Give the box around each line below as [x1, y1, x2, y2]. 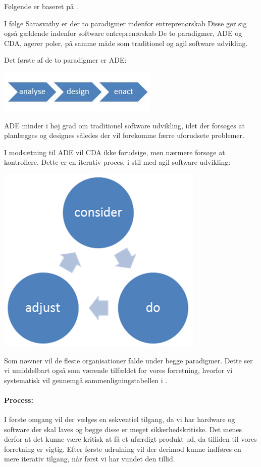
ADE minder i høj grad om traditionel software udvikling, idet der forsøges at [4, 120, 245, 130]
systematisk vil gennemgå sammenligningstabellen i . [4, 375, 168, 385]
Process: [4, 394, 33, 405]
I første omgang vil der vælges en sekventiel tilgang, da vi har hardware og [4, 414, 235, 425]
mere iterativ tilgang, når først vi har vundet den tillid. [4, 453, 175, 464]
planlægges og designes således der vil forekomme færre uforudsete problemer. [4, 130, 244, 141]
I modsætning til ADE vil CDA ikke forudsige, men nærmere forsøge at [4, 147, 225, 157]
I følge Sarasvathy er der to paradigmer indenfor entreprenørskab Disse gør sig [4, 18, 247, 28]
